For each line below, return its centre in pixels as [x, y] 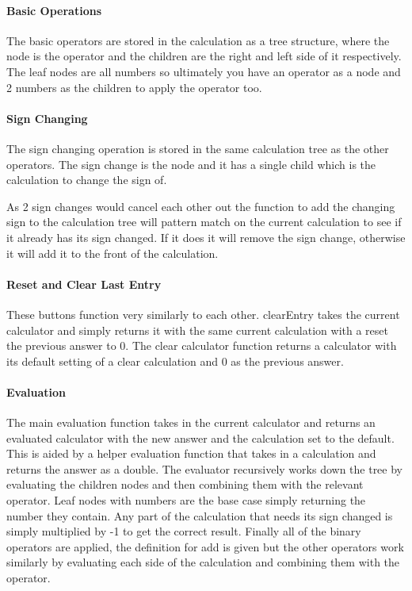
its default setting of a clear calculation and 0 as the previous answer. [175, 361]
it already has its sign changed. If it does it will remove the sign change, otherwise [206, 237]
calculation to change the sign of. [87, 180]
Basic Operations [54, 10]
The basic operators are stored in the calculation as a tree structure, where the [198, 40]
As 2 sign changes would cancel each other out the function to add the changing [201, 206]
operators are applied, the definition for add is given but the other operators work [205, 546]
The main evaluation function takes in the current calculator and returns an [191, 422]
